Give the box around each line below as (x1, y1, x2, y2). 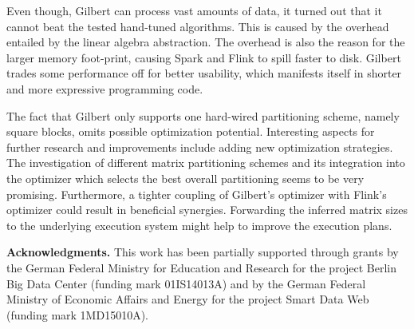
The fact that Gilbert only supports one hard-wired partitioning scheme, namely (6, 107, 400, 124)
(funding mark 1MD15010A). (6, 306, 148, 323)
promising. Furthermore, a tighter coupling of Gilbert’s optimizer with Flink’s (6, 185, 387, 202)
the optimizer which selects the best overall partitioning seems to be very (6, 169, 365, 186)
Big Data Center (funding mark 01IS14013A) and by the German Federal (6, 275, 366, 291)
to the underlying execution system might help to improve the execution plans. (6, 216, 392, 233)
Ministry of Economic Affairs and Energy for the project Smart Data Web (6, 291, 369, 307)
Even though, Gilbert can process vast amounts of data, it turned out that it (6, 2, 382, 18)
